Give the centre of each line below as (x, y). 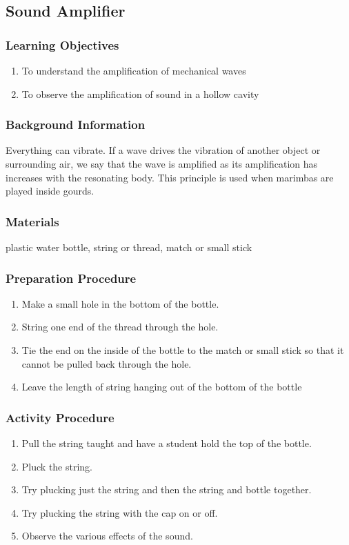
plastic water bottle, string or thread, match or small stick (129, 247)
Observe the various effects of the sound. (107, 536)
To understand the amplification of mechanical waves (134, 70)
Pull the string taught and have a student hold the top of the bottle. (167, 443)
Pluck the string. (57, 466)
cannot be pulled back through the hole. (107, 363)
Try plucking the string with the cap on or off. (120, 512)
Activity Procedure (60, 417)
